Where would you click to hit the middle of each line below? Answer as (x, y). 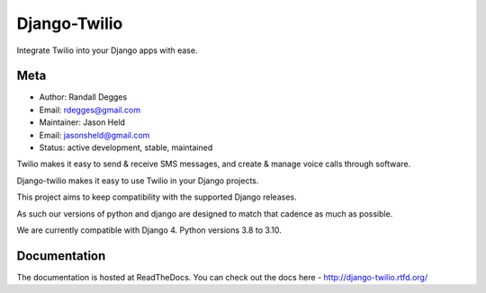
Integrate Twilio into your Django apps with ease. (107, 50)
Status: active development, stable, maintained (126, 147)
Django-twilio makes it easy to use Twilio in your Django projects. (138, 181)
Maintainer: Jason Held (82, 122)
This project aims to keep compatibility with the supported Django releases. (157, 197)
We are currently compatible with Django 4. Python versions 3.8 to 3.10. (149, 230)
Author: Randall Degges (83, 97)
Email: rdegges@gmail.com (90, 110)
